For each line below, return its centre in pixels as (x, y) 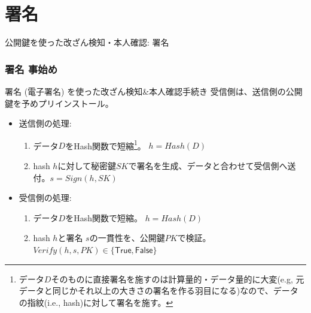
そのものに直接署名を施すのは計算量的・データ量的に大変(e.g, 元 (178, 279)
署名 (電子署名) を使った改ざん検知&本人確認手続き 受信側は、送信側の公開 (154, 91)
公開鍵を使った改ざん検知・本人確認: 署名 (87, 42)
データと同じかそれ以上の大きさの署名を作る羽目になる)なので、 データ (158, 291)
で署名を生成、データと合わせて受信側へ (208, 165)
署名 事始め (31, 69)
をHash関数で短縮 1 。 (106, 145)
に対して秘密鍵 (87, 165)
